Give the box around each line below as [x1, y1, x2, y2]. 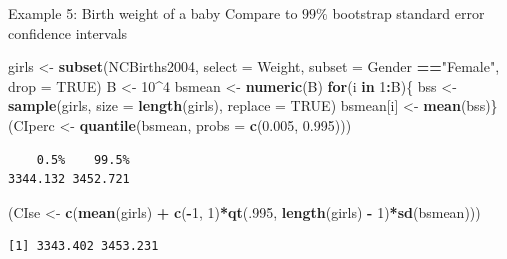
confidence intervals [8, 22, 128, 43]
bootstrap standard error [332, 3, 485, 23]
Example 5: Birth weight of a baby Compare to [8, 3, 298, 23]
